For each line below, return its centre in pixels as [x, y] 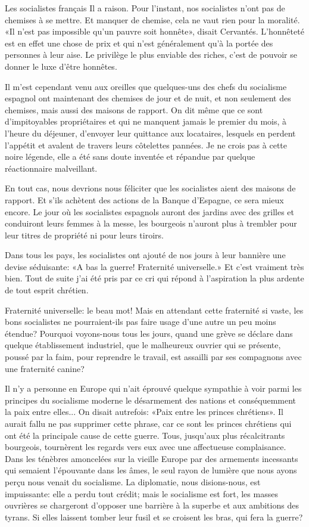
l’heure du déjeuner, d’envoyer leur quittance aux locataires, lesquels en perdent [150, 133]
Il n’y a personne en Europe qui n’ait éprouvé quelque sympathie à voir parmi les [153, 388]
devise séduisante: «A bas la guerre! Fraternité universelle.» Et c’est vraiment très [154, 266]
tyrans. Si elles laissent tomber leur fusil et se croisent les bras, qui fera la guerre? [154, 517]
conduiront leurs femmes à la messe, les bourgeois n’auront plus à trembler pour [151, 223]
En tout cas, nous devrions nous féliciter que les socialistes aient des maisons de [150, 188]
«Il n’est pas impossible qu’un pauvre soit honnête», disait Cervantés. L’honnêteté [154, 31]
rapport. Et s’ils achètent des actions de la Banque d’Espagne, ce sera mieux [144, 199]
